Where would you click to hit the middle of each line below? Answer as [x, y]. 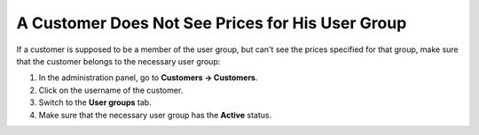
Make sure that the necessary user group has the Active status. [155, 115]
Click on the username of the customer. [111, 90]
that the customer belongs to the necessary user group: [118, 61]
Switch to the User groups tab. [95, 102]
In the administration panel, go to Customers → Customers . [148, 78]
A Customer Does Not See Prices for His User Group [212, 23]
